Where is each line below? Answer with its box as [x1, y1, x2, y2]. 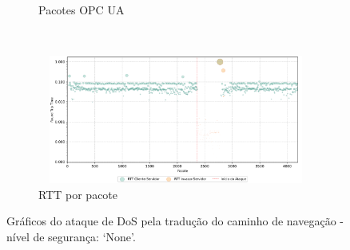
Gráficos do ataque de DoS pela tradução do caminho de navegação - [6, 213, 344, 229]
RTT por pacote [38, 186, 118, 202]
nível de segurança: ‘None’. [6, 228, 136, 244]
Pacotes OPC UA [38, 2, 125, 18]
